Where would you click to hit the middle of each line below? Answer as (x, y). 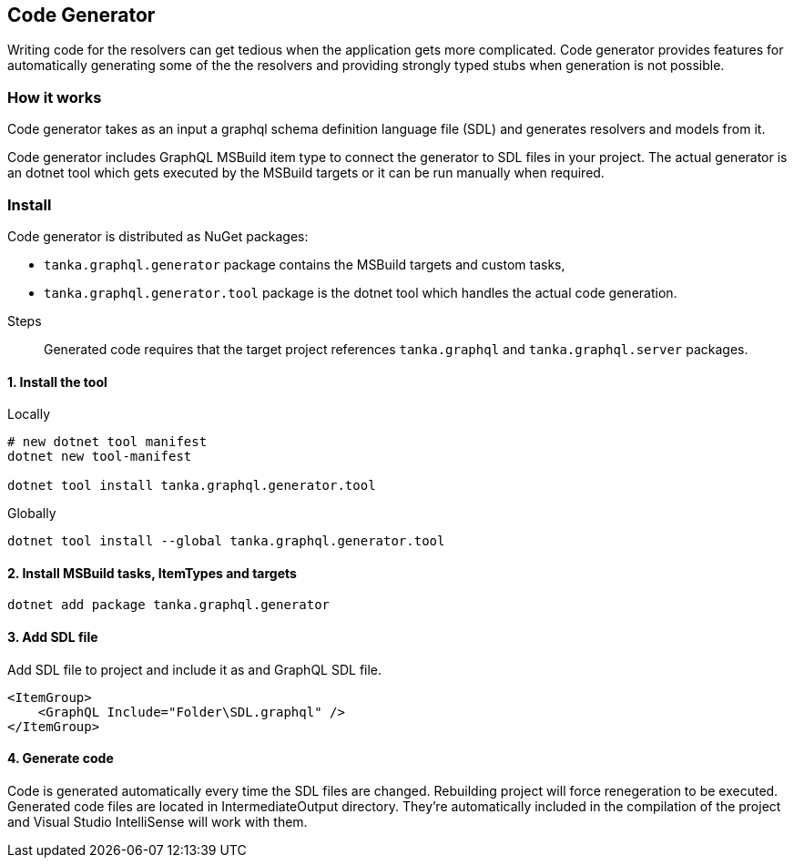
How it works (55, 97)
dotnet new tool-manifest (100, 457)
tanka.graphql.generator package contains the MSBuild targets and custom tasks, (305, 264)
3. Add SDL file (53, 636)
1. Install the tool (57, 382)
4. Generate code (61, 758)
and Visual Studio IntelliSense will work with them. (158, 821)
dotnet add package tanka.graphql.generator (169, 605)
